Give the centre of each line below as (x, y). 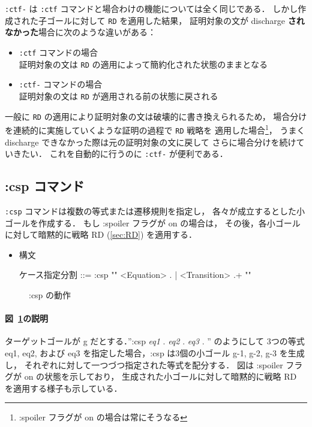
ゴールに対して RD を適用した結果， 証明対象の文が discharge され (175, 20)
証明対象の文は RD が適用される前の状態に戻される (118, 96)
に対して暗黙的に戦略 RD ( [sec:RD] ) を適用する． (101, 234)
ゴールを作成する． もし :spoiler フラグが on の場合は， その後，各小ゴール (153, 222)
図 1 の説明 (27, 318)
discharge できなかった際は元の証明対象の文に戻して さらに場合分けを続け (151, 142)
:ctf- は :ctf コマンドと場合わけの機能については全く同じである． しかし (151, 8)
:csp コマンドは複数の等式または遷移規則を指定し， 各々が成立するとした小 (155, 211)
